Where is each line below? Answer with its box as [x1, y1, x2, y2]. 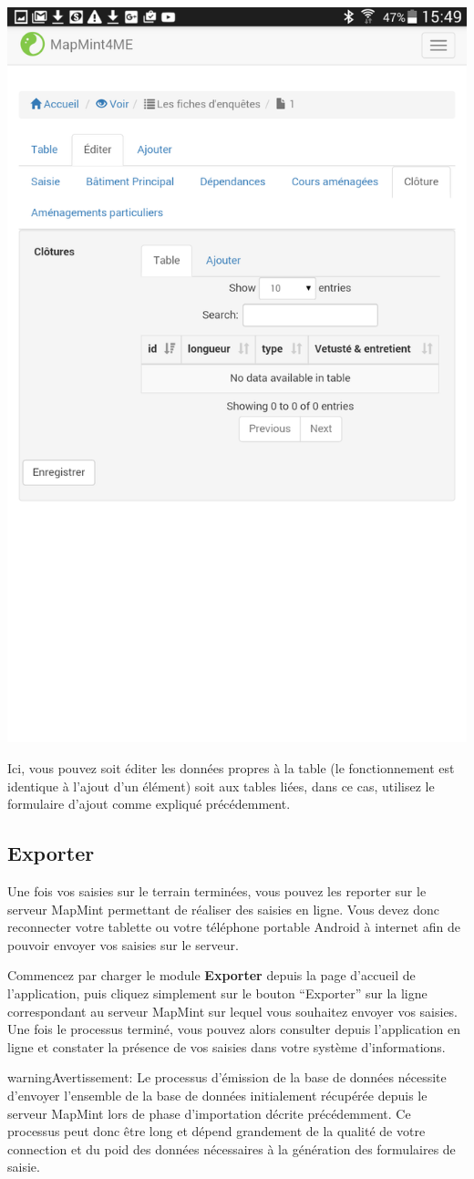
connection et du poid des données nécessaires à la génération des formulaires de [7, 1139, 456, 1158]
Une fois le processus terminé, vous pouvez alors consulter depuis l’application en [7, 1019, 460, 1039]
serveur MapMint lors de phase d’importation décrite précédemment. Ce [7, 1103, 411, 1122]
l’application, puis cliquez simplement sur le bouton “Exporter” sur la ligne [7, 983, 428, 1002]
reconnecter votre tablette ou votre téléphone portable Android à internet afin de [7, 917, 460, 936]
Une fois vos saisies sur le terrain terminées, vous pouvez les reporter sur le [7, 881, 427, 900]
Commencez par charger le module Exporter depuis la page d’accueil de [7, 966, 416, 985]
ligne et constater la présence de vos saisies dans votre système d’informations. [7, 1037, 446, 1056]
